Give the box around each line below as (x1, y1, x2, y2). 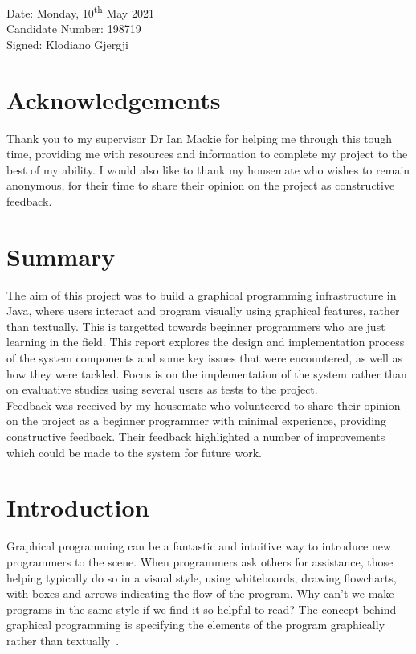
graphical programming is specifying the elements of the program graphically (6, 616, 385, 633)
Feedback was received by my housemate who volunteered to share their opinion (6, 396, 401, 413)
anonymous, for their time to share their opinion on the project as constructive (6, 177, 395, 194)
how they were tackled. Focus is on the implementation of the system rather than (6, 365, 407, 382)
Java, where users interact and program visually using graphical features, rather (6, 302, 400, 319)
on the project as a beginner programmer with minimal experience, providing (6, 412, 386, 429)
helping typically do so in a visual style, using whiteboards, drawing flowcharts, (6, 569, 397, 586)
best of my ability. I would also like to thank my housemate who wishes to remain (6, 161, 410, 178)
